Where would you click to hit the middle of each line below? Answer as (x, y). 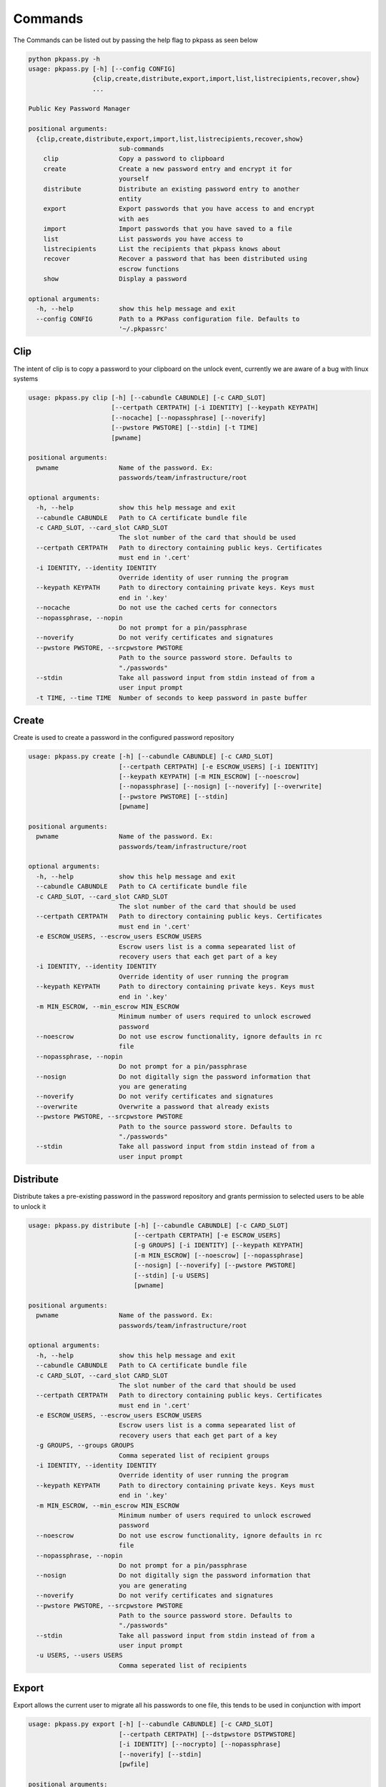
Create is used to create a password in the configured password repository (124, 738)
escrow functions (149, 269)
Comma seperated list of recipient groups (194, 1455)
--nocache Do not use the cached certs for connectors (157, 608)
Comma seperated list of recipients (183, 1665)
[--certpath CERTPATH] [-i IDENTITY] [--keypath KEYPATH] (215, 408)
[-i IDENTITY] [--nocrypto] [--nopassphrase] (200, 1744)
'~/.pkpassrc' (143, 329)
